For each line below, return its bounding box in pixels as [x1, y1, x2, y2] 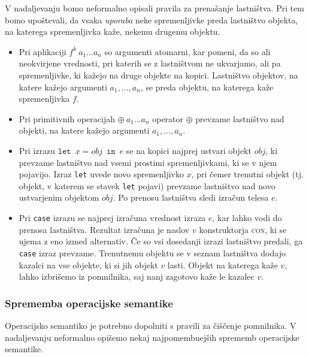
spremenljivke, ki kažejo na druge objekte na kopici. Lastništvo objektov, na [19, 68, 298, 81]
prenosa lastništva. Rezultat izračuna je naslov [19, 223, 190, 235]
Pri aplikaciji [19, 45, 66, 58]
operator [152, 112, 184, 125]
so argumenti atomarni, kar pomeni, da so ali [104, 45, 271, 58]
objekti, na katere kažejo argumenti [19, 124, 150, 137]
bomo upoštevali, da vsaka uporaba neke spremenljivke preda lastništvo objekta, [5, 13, 298, 26]
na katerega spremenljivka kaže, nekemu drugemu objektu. [5, 25, 220, 38]
